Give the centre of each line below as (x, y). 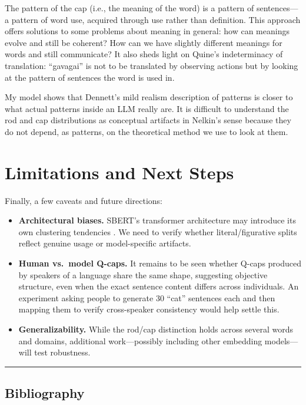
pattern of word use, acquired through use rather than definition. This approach (156, 19)
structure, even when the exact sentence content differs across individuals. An (159, 286)
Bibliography (45, 393)
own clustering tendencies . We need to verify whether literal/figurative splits (158, 231)
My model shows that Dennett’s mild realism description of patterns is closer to (149, 97)
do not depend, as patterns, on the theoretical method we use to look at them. (147, 131)
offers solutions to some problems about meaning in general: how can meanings (147, 31)
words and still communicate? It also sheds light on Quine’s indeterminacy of (144, 54)
